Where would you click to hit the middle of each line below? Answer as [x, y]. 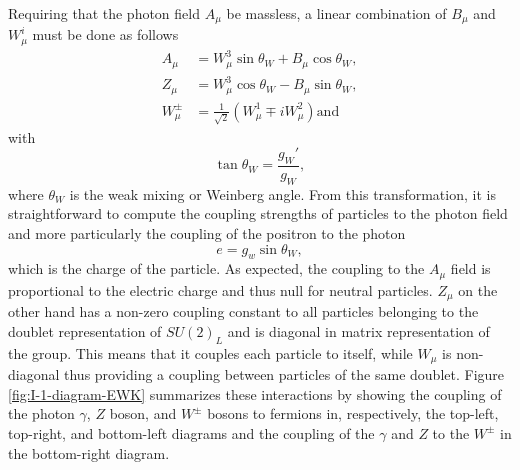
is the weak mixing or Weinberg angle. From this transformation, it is [282, 193]
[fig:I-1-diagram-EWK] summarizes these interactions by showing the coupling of [255, 393]
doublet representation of [85, 330]
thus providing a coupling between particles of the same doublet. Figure [284, 374]
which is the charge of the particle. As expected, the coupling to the [216, 268]
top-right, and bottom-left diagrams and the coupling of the [191, 432]
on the [478, 289]
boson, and [143, 413]
